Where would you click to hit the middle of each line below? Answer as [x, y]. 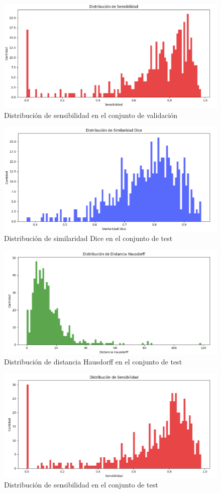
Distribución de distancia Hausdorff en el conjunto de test [93, 361]
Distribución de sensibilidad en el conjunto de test [81, 485]
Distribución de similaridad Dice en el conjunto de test [88, 238]
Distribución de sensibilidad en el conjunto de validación [91, 115]
